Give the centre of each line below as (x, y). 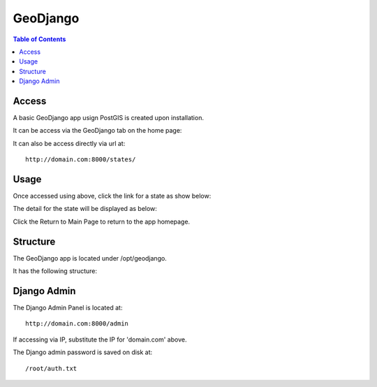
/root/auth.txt (51, 368)
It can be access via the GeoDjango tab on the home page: (97, 131)
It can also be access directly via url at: (69, 143)
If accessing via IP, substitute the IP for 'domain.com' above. (100, 339)
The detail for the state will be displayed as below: (85, 209)
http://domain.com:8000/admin (77, 324)
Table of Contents (39, 39)
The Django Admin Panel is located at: (68, 308)
